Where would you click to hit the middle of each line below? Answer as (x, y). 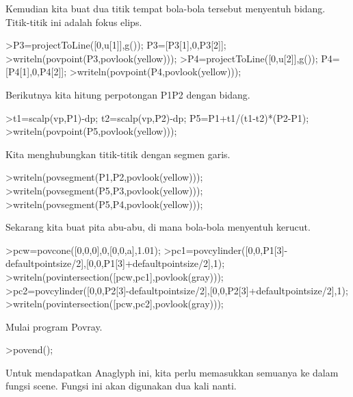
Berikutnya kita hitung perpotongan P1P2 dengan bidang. (128, 94)
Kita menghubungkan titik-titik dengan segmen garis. (118, 154)
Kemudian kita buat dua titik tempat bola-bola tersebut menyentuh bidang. (166, 8)
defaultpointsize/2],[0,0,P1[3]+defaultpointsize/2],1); (115, 263)
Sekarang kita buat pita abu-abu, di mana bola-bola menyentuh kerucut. (158, 227)
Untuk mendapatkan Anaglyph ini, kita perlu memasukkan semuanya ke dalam (172, 372)
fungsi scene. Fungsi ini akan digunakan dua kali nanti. (121, 386)
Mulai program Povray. (54, 326)
